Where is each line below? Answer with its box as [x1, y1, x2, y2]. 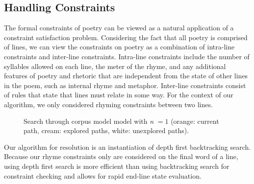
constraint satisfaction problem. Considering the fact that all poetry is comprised [4, 32, 248, 42]
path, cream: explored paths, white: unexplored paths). [24, 125, 189, 136]
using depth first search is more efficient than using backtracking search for [4, 161, 229, 171]
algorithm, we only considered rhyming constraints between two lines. [4, 99, 213, 109]
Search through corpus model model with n [24, 115, 154, 126]
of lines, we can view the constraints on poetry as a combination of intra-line [4, 42, 235, 52]
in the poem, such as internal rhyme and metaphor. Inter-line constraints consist [4, 80, 246, 90]
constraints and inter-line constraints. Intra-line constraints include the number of [4, 51, 250, 61]
